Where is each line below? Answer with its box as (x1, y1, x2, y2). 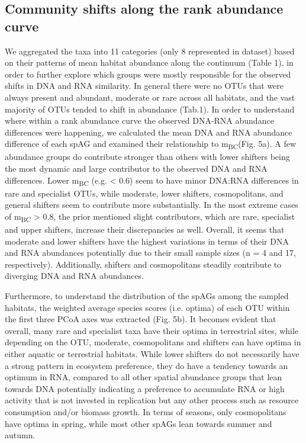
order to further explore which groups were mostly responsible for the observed (5, 68, 291, 80)
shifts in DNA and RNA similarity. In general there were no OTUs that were (5, 79, 284, 92)
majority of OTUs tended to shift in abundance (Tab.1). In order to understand (5, 102, 295, 115)
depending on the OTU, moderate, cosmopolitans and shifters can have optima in (5, 336, 301, 348)
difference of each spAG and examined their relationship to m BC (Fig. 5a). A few (5, 137, 297, 152)
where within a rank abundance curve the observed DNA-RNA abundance (5, 114, 274, 127)
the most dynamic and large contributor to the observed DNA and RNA (5, 162, 268, 175)
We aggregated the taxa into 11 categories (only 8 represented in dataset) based (5, 44, 295, 57)
